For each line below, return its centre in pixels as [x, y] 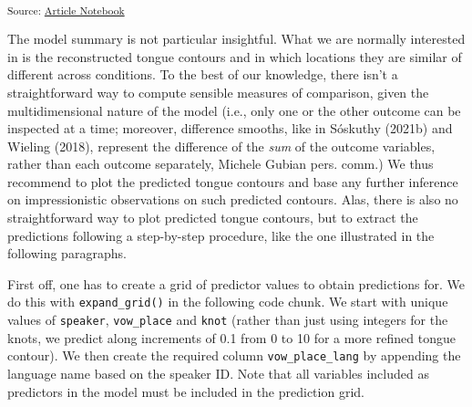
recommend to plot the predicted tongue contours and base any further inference [233, 181]
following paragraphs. [67, 253]
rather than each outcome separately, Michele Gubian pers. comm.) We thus [221, 164]
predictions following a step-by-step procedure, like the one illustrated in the [221, 235]
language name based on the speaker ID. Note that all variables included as [218, 373]
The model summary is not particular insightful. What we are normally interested [236, 39]
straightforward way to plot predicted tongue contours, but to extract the [213, 218]
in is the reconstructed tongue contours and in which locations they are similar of [235, 56]
